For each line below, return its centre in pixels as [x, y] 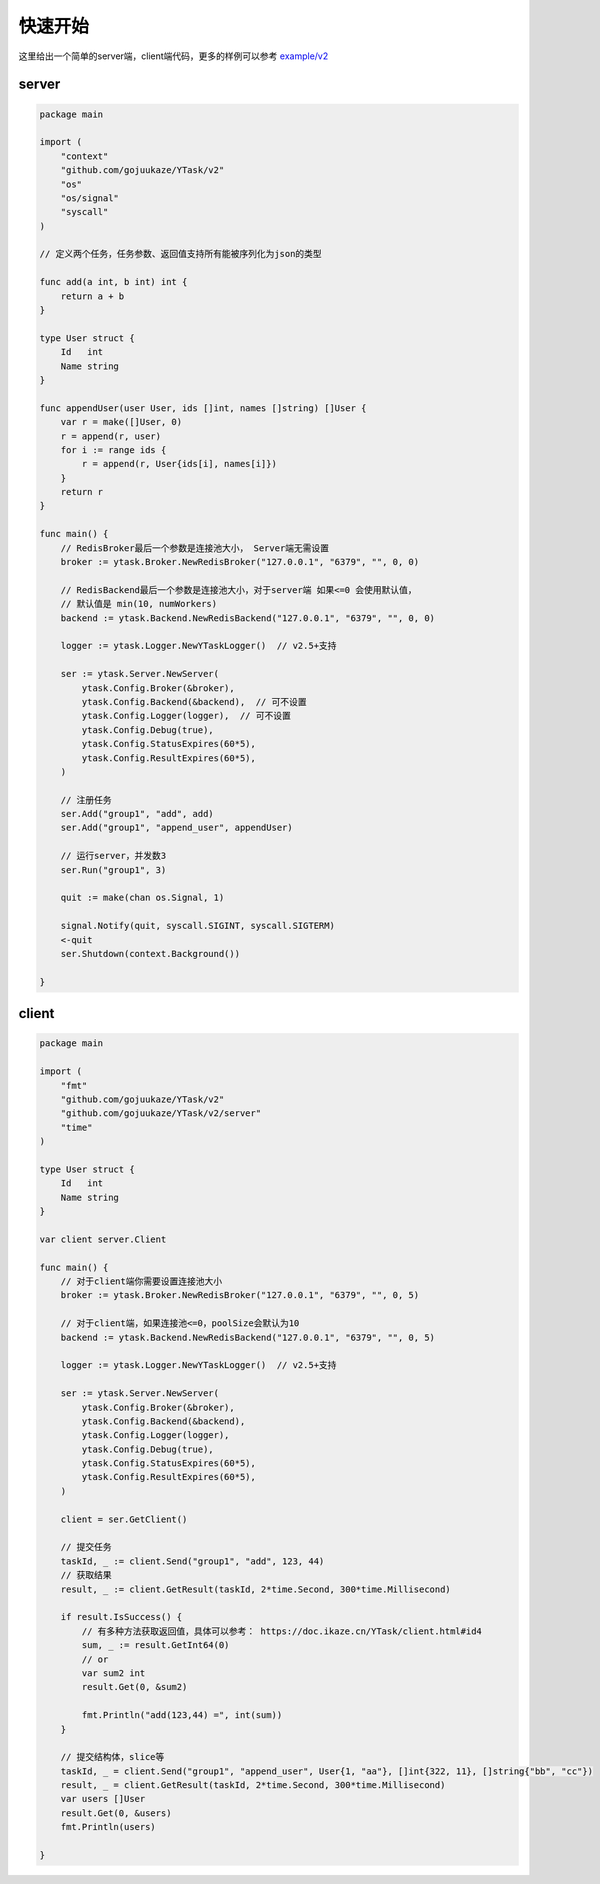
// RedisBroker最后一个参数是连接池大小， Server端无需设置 [195, 548]
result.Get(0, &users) [116, 1813]
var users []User [103, 1799]
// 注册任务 [86, 799]
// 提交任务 [86, 1547]
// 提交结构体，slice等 [112, 1757]
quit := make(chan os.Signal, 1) [142, 898]
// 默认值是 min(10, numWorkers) [139, 604]
